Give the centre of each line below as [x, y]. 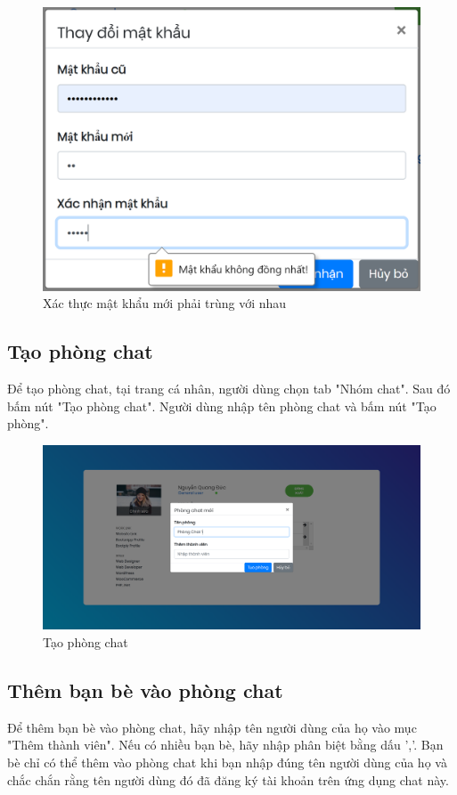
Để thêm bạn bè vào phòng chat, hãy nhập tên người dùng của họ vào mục [212, 727]
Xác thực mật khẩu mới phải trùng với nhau [165, 303]
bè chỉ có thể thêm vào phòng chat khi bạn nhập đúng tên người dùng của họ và [227, 763]
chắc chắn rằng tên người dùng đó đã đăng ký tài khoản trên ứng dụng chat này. [228, 779]
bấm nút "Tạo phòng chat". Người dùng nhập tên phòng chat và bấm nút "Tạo [222, 406]
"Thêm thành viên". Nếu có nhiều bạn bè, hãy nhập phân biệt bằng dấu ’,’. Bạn [225, 745]
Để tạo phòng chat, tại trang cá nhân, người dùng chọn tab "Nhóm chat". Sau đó [229, 389]
